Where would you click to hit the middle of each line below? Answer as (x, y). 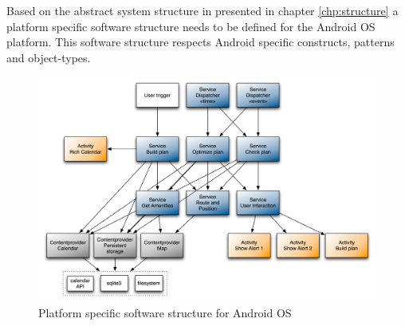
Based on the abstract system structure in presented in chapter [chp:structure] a (202, 10)
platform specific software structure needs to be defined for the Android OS (191, 26)
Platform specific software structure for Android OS (165, 312)
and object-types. (49, 57)
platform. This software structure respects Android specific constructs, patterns (201, 42)
